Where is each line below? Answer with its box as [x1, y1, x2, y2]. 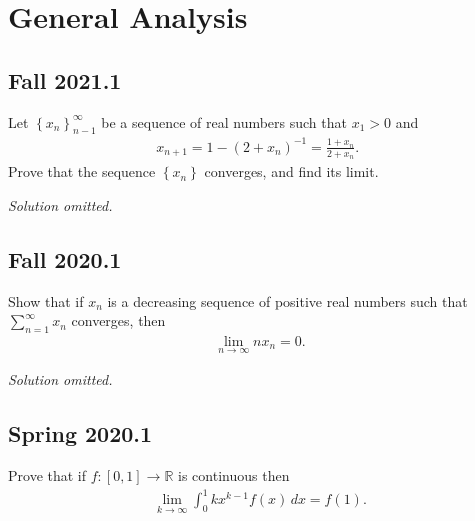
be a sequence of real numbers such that [101, 111, 347, 132]
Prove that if [8, 464, 87, 485]
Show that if [8, 290, 84, 311]
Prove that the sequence [8, 161, 156, 182]
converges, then [71, 310, 166, 331]
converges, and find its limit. [204, 161, 379, 182]
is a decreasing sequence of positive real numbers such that [107, 290, 468, 311]
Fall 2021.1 [8, 64, 122, 95]
